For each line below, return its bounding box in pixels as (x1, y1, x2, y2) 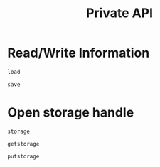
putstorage (7, 153, 40, 160)
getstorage (7, 140, 40, 147)
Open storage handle (7, 104, 134, 121)
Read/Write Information (7, 45, 150, 61)
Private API (85, 5, 154, 21)
